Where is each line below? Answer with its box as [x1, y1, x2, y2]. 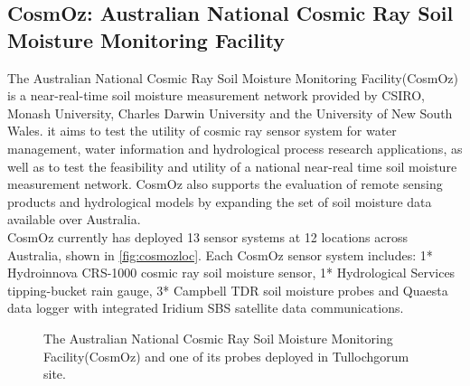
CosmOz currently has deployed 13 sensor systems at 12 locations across [7, 227, 409, 246]
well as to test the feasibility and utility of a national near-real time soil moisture [7, 156, 457, 175]
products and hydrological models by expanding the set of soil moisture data [7, 192, 432, 211]
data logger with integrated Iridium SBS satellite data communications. [7, 298, 404, 317]
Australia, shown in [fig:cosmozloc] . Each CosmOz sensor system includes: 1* [7, 245, 433, 264]
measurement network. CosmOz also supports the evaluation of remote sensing [7, 174, 443, 193]
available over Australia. [7, 210, 141, 229]
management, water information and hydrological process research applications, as [7, 138, 463, 157]
